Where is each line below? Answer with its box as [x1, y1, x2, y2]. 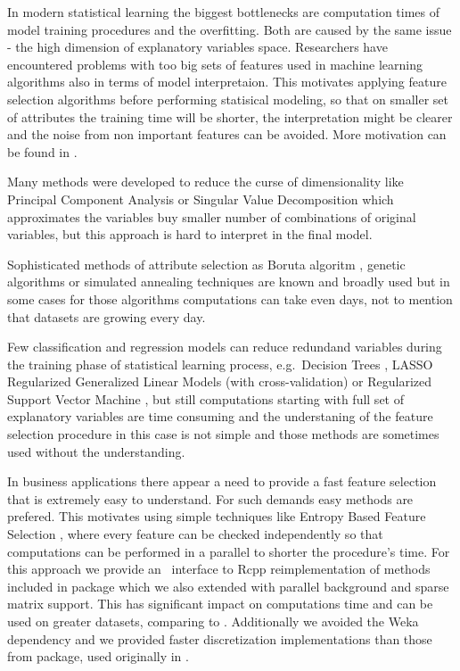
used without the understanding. [7, 442, 185, 460]
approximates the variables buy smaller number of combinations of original [7, 207, 416, 226]
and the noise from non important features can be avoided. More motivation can [7, 125, 447, 144]
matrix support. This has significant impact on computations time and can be [7, 594, 433, 613]
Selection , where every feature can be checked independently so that [7, 525, 383, 543]
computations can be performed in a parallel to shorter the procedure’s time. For [7, 542, 450, 560]
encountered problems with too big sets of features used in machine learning [7, 54, 423, 73]
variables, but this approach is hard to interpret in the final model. [7, 225, 373, 244]
